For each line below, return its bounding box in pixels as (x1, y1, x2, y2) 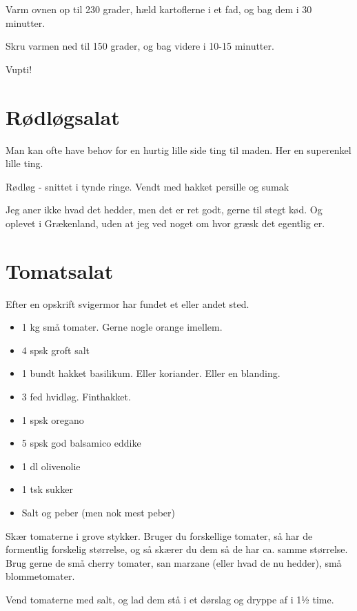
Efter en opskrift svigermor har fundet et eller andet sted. (6, 296, 249, 311)
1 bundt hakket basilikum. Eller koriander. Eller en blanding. (21, 366, 280, 380)
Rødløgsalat (6, 102, 120, 130)
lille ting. (6, 156, 43, 171)
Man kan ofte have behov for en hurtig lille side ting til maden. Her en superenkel (6, 142, 351, 157)
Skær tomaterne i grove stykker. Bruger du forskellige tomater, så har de (6, 528, 313, 543)
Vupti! (6, 61, 32, 76)
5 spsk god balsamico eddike (21, 436, 141, 450)
